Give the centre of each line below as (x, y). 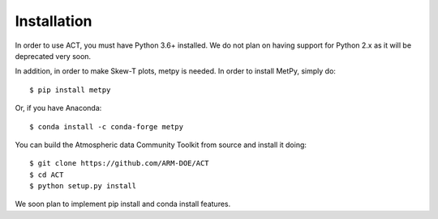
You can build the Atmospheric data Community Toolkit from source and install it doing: (161, 145)
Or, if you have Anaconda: (58, 108)
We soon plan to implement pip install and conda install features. (123, 204)
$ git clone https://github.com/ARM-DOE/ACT (120, 163)
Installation (54, 21)
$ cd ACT (47, 175)
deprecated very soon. (53, 56)
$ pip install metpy (70, 90)
